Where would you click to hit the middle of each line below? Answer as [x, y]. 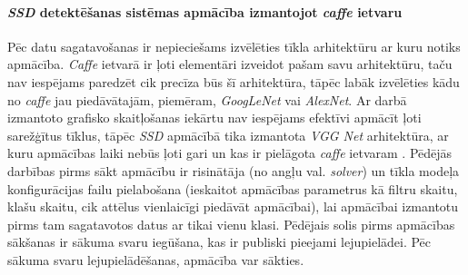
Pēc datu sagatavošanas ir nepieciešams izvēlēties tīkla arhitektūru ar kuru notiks [234, 46]
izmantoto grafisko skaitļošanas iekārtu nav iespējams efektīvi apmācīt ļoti [214, 118]
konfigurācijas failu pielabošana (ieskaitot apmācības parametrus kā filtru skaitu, [233, 188]
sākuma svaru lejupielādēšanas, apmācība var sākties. [156, 259]
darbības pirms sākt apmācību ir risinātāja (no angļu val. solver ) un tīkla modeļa [234, 170]
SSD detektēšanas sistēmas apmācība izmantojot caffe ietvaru [205, 11]
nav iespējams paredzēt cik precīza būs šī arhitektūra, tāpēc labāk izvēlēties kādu [234, 81]
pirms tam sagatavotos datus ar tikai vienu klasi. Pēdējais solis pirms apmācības [231, 224]
